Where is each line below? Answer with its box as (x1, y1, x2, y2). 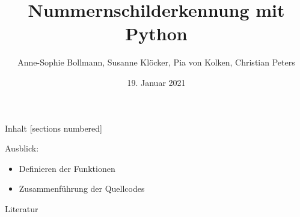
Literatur (5, 202, 38, 215)
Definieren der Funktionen (19, 162, 115, 174)
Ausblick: (5, 142, 39, 154)
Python (125, 21, 188, 46)
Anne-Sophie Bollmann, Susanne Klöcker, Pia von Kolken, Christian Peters (17, 56, 295, 69)
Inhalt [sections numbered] (5, 121, 102, 134)
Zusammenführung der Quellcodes (19, 182, 145, 195)
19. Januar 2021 (127, 76, 186, 88)
